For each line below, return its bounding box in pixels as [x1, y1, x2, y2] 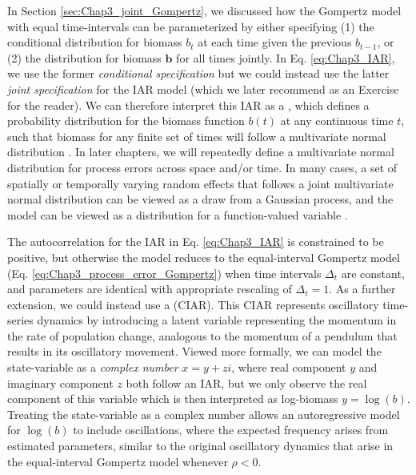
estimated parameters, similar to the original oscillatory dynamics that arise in [7, 437, 394, 454]
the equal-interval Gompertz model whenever [7, 453, 228, 469]
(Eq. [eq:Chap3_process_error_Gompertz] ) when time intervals [7, 264, 322, 281]
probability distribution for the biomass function [7, 112, 245, 129]
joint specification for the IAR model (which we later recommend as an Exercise [7, 80, 399, 97]
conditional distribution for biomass [7, 34, 182, 50]
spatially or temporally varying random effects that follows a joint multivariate [7, 175, 394, 191]
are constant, [341, 264, 405, 281]
